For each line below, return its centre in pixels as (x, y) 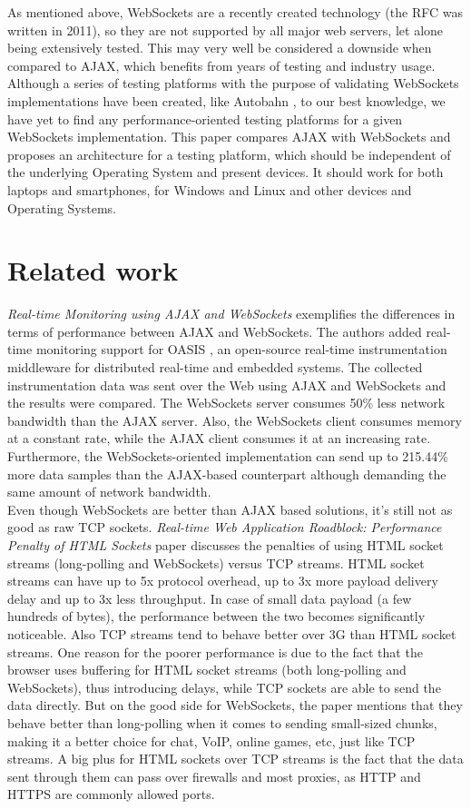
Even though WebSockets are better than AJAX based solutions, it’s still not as (230, 509)
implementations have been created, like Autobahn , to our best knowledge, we (226, 100)
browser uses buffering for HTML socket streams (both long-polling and (207, 670)
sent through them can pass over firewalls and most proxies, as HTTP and (214, 776)
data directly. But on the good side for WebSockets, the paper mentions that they (235, 705)
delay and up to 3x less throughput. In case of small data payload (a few (210, 598)
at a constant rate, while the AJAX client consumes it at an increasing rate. (219, 438)
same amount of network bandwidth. (109, 492)
